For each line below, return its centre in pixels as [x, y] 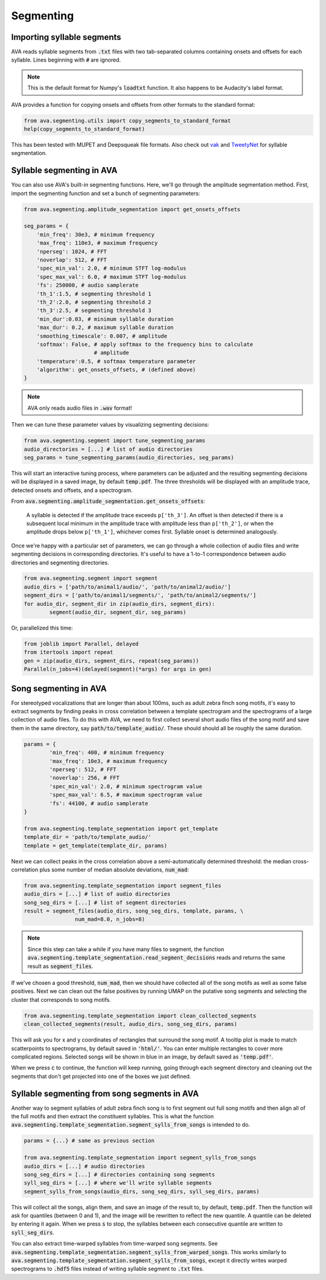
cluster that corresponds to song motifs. [61, 999]
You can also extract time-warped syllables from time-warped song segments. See [114, 1244]
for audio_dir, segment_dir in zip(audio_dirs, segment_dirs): [120, 604]
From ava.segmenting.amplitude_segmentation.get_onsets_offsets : [108, 501]
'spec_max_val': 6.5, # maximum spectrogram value [126, 795]
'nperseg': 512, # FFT [83, 770]
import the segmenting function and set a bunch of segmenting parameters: [106, 193]
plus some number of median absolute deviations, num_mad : [114, 870]
